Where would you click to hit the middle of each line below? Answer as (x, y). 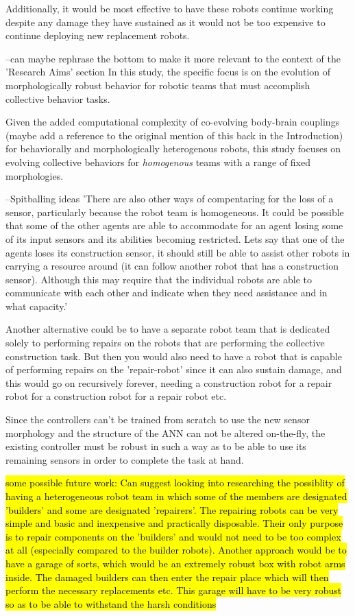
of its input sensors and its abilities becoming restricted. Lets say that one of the (175, 238)
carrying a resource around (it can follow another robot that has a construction (172, 266)
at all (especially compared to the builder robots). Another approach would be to (176, 550)
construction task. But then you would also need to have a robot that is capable (174, 356)
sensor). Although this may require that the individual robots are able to (159, 279)
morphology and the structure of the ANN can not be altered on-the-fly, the (166, 433)
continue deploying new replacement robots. (98, 35)
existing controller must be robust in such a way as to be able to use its (156, 446)
